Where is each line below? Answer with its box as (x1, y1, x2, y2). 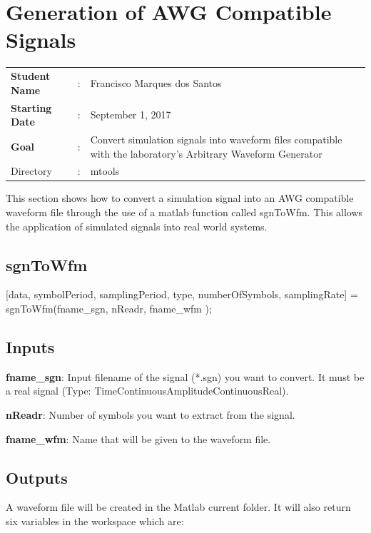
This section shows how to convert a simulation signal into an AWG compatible (6, 191, 354, 205)
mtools (90, 163, 120, 178)
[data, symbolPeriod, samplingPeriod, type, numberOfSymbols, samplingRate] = (6, 287, 358, 302)
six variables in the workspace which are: (6, 514, 184, 529)
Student (11, 68, 51, 83)
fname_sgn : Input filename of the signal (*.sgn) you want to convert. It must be (6, 369, 365, 384)
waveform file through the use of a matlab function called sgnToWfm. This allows (6, 205, 363, 220)
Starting (11, 100, 52, 115)
